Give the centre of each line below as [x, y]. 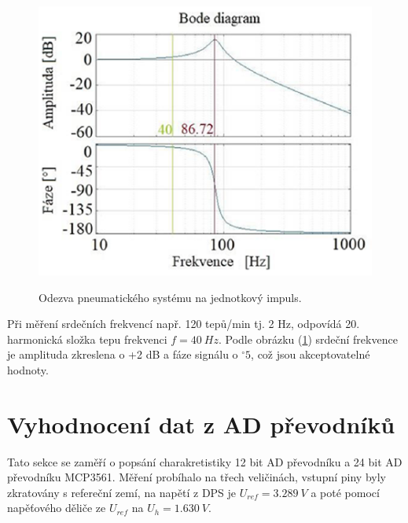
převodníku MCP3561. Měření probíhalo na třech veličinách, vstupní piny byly [197, 477]
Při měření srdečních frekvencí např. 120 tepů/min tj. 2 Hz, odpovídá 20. [184, 324]
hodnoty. [28, 369]
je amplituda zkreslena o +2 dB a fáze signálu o [123, 354]
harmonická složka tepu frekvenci [87, 339]
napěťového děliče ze [57, 508]
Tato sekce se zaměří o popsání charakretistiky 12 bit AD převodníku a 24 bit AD [205, 461]
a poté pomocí [345, 492]
